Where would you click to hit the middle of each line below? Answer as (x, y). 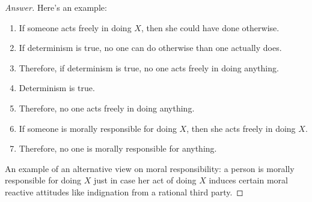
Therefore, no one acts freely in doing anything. (107, 108)
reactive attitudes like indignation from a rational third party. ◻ (124, 192)
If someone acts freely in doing (75, 27)
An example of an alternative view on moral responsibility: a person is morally (150, 168)
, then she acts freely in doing (241, 128)
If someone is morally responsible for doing (98, 128)
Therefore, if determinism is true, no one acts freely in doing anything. (149, 67)
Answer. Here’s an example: (56, 7)
